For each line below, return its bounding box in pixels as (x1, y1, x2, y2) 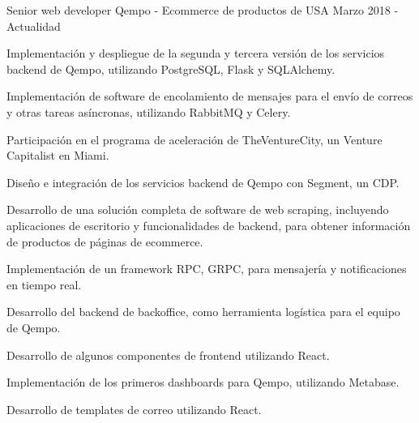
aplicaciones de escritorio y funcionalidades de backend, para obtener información (6, 216, 411, 233)
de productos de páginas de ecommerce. (6, 233, 203, 250)
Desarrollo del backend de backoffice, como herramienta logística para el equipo (6, 303, 400, 320)
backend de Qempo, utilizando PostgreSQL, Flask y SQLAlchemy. (6, 60, 336, 77)
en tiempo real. (6, 276, 82, 293)
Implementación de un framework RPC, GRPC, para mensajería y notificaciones (6, 260, 407, 277)
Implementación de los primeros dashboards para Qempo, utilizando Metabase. (6, 374, 400, 391)
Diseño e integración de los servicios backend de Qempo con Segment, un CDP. (6, 173, 400, 190)
